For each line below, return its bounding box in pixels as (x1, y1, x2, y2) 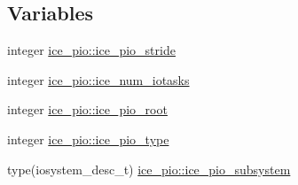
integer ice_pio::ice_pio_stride (7, 41, 176, 59)
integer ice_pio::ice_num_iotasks (7, 70, 190, 89)
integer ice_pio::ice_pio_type (7, 129, 169, 148)
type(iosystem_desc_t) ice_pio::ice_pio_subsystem (7, 159, 291, 178)
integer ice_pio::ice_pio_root (7, 100, 168, 119)
